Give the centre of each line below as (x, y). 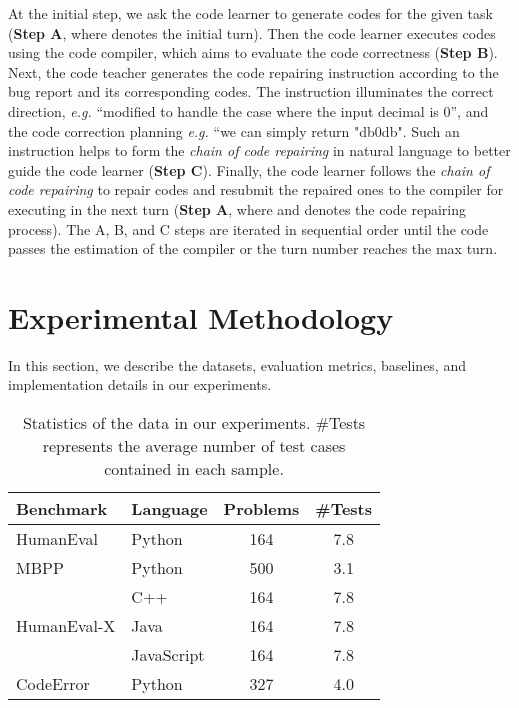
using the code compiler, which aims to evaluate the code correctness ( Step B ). (253, 52)
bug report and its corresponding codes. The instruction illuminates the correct (251, 91)
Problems (261, 509)
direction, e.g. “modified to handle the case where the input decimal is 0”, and (248, 110)
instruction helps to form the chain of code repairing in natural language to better (259, 150)
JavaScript (168, 655)
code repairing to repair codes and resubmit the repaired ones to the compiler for (256, 189)
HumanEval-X (66, 626)
